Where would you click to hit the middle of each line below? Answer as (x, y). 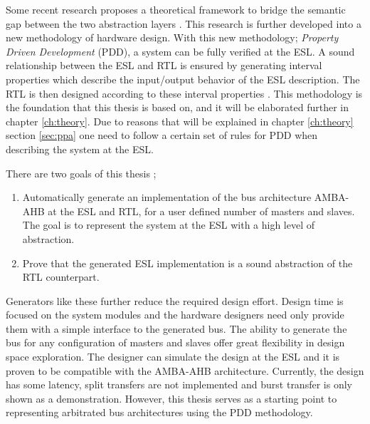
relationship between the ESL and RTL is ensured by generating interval (164, 65)
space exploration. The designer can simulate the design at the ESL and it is (173, 357)
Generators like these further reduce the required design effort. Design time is (175, 300)
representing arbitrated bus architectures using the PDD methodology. (159, 412)
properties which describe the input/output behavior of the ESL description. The (183, 79)
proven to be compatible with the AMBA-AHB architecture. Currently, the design (185, 370)
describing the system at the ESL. (80, 149)
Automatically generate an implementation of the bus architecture (167, 197)
